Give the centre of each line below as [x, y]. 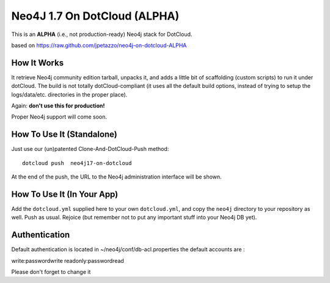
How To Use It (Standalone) [64, 134]
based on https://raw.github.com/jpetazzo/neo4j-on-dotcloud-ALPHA [99, 45]
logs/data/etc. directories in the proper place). [69, 94]
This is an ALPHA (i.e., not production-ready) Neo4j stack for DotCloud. [102, 34]
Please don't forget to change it [51, 272]
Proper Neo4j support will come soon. [59, 117]
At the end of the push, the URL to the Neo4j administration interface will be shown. [117, 177]
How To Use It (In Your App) [65, 194]
